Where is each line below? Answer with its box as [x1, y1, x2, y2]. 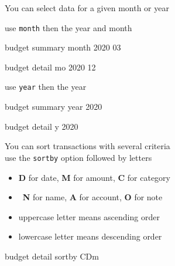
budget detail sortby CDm [5, 250, 99, 262]
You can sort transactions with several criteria [5, 140, 170, 152]
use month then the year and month [5, 21, 132, 33]
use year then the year [5, 80, 87, 93]
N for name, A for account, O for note [22, 191, 163, 203]
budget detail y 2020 [5, 120, 78, 132]
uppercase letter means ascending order [18, 210, 160, 223]
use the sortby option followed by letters [5, 151, 152, 163]
